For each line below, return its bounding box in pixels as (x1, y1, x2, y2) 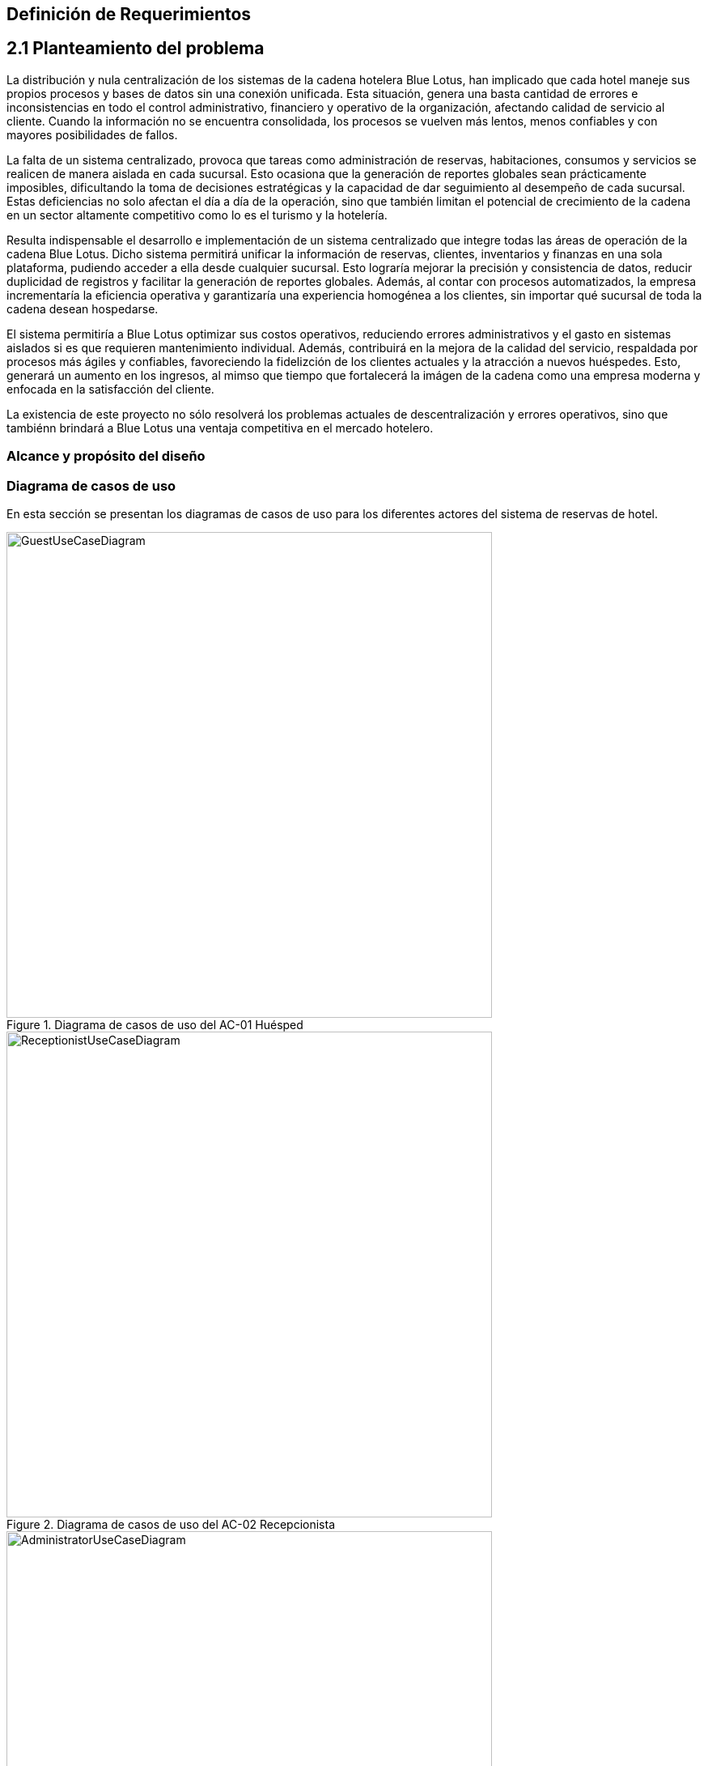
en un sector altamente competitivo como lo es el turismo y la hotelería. (6, 207, 388, 222)
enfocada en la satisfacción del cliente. (6, 381, 214, 396)
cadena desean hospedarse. (6, 301, 159, 316)
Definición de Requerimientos (6, 4, 252, 24)
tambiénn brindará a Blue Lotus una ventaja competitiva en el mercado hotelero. (6, 420, 434, 435)
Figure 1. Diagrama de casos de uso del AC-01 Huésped (6, 1017, 303, 1032)
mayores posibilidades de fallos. (6, 127, 178, 142)
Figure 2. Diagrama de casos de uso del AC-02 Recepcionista (6, 1517, 336, 1531)
